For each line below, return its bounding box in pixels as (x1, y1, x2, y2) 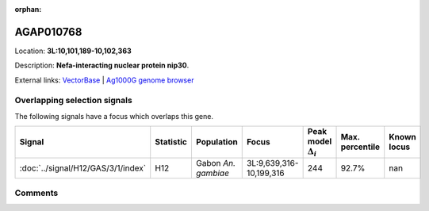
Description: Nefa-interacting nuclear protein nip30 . (14, 60, 190, 71)
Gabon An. (195, 157, 236, 168)
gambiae (195, 167, 230, 178)
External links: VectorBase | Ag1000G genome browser (14, 75, 194, 85)
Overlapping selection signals (14, 95, 132, 106)
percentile (340, 141, 381, 152)
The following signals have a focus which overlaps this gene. (14, 111, 214, 121)
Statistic (155, 136, 188, 148)
